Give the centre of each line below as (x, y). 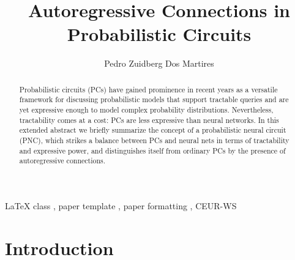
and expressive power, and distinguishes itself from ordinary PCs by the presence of (152, 150)
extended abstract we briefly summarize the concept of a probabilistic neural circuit (153, 130)
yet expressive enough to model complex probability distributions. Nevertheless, (146, 110)
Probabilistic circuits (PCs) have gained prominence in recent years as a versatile (148, 89)
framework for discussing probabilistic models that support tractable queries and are (154, 99)
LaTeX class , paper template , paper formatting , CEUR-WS (121, 205)
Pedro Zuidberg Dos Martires (159, 63)
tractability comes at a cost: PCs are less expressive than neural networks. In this (149, 120)
